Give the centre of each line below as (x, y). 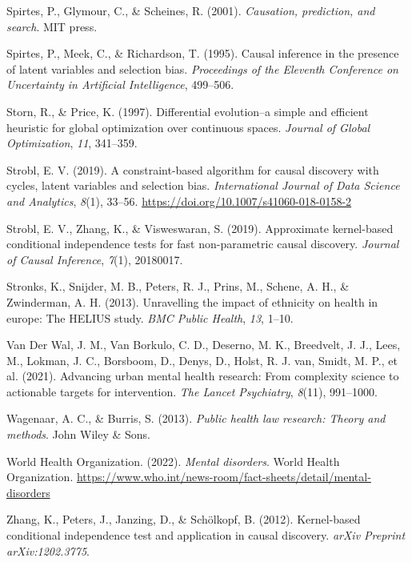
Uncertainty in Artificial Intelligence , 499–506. (120, 84)
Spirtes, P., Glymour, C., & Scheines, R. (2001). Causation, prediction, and (191, 10)
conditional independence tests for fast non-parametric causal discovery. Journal (203, 244)
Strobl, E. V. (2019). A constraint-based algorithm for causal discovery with (193, 169)
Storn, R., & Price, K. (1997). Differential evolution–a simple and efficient (188, 111)
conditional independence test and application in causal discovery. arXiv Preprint (206, 535)
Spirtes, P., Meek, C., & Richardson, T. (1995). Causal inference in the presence (203, 53)
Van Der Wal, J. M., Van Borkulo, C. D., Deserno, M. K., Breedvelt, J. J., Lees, (204, 345)
